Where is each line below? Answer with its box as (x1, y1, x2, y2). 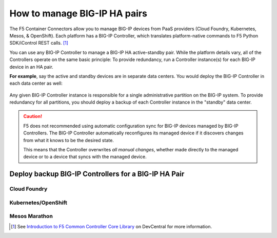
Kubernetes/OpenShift (9, 199, 68, 206)
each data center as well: (9, 80, 63, 87)
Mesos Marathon (9, 213, 53, 220)
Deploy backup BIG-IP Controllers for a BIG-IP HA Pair (9, 170, 185, 179)
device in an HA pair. (9, 64, 53, 70)
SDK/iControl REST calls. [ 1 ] (9, 40, 69, 46)
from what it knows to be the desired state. (23, 137, 114, 143)
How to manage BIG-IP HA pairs (9, 8, 147, 19)
